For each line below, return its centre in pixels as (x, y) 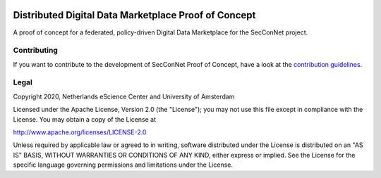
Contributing (35, 51)
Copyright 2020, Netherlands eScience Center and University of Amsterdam (124, 96)
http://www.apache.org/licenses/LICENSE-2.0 (80, 132)
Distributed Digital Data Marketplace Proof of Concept (134, 15)
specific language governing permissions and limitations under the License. (123, 165)
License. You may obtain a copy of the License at (85, 119)
